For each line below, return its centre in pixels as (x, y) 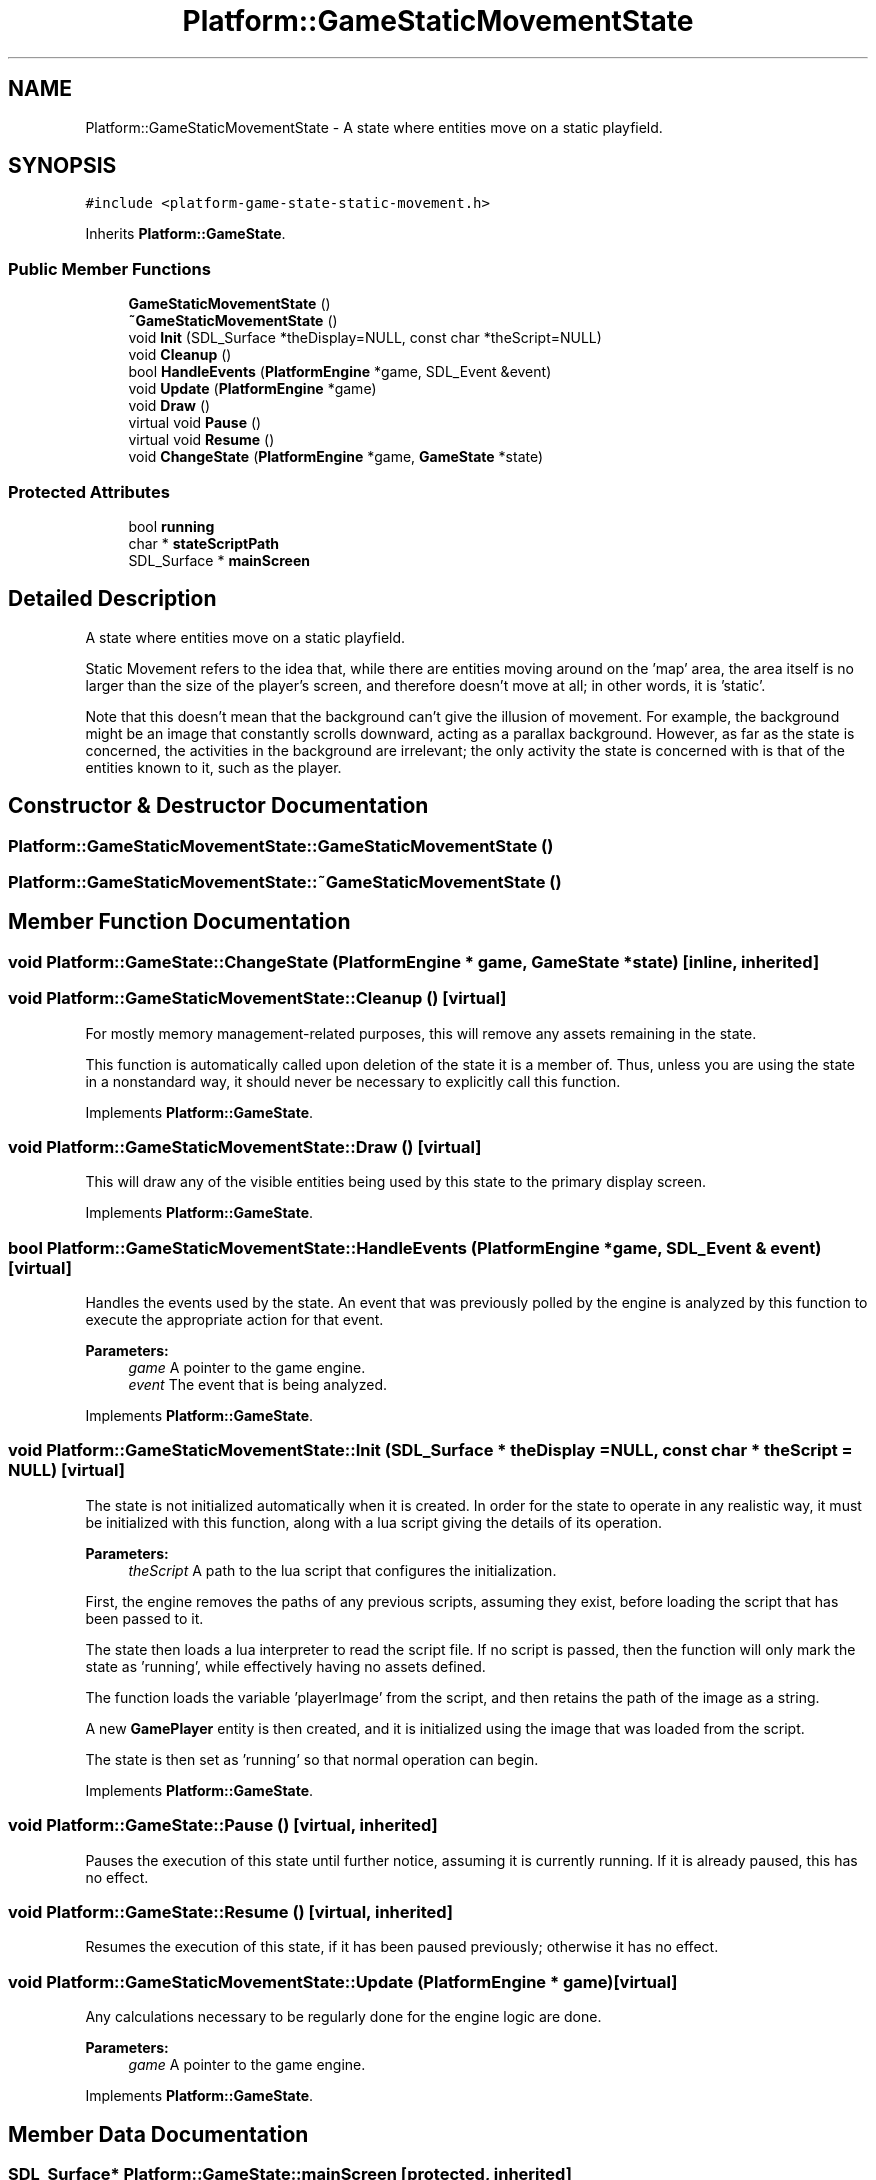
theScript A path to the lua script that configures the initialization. (342, 1570)
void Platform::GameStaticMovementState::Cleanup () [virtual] (257, 998)
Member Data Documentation (158, 2134)
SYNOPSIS (62, 166)
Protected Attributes (89, 491)
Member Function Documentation (179, 922)
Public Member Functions (109, 268)
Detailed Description (112, 599)
